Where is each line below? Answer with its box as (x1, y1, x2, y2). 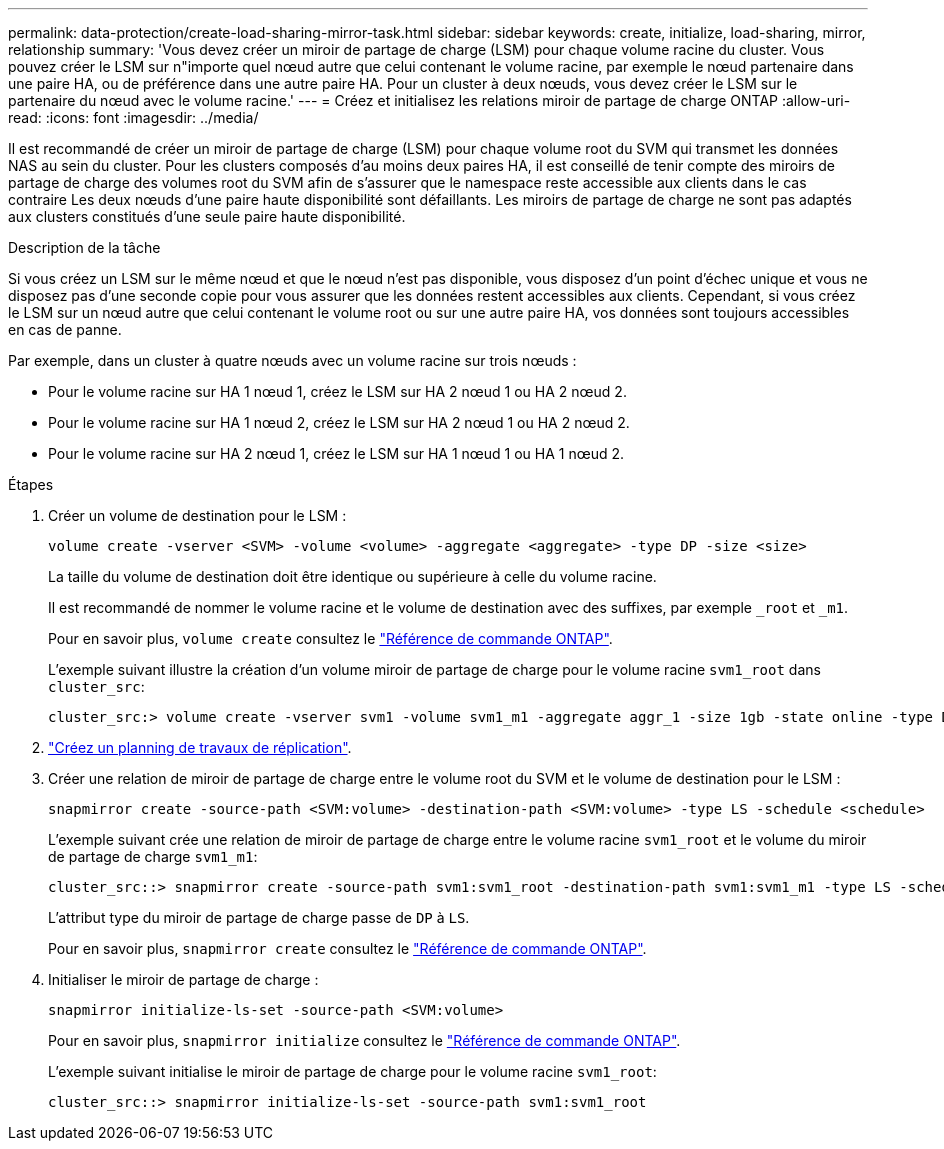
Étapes (8, 476, 54, 493)
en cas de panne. (8, 321, 122, 338)
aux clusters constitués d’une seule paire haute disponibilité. (8, 208, 406, 225)
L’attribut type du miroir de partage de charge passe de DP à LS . (48, 909, 470, 926)
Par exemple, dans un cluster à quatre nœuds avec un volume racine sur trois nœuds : (8, 352, 577, 369)
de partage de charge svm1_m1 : (48, 848, 258, 865)
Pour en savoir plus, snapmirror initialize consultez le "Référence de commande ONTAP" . (48, 1032, 681, 1049)
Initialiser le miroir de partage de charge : (48, 971, 319, 988)
